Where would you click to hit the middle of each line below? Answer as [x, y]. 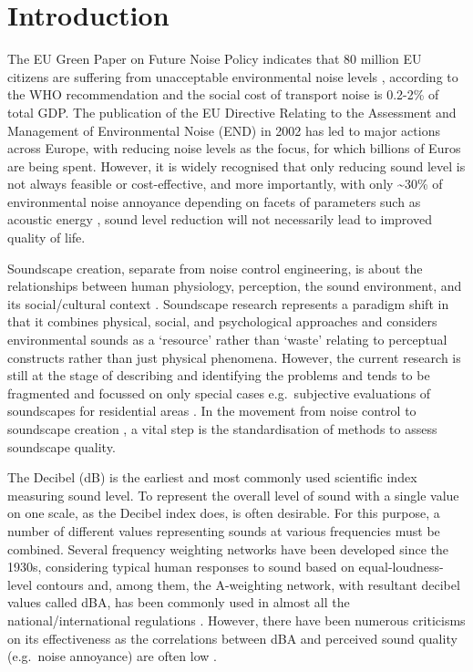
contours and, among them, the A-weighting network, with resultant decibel [248, 584]
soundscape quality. [62, 446]
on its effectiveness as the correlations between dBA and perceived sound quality [232, 638]
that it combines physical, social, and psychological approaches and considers [222, 321]
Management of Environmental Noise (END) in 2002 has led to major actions [224, 130]
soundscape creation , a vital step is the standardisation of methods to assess [222, 429]
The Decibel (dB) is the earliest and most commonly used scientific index [212, 477]
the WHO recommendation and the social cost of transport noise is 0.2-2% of [223, 94]
